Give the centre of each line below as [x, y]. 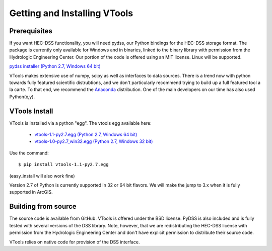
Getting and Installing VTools [71, 13]
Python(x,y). [22, 97]
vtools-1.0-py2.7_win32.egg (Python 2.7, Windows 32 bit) [94, 141]
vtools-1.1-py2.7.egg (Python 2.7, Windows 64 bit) [86, 135]
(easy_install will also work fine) [42, 176]
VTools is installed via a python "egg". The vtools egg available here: [80, 123]
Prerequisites [31, 31]
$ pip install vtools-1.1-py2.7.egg [63, 164]
